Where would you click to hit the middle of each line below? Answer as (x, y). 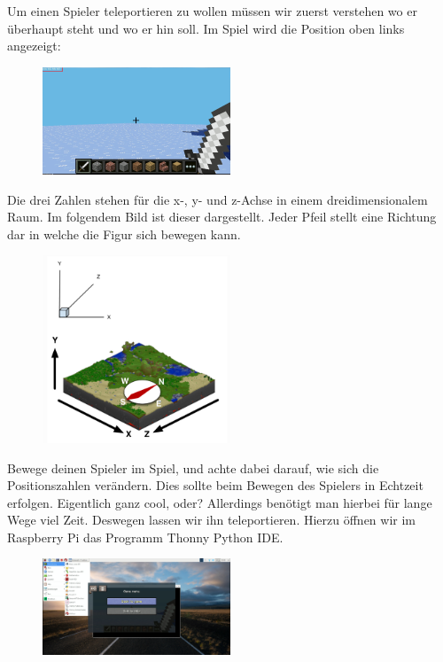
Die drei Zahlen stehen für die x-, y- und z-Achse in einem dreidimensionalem (218, 199)
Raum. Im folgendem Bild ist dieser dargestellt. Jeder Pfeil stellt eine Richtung (222, 217)
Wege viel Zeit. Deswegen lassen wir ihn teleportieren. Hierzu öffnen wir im (212, 520)
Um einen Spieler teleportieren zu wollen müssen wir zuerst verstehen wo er (212, 11)
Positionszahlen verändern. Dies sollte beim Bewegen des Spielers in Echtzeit (215, 485)
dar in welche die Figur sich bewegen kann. (124, 234)
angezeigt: (34, 46)
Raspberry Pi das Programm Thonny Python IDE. (145, 537)
